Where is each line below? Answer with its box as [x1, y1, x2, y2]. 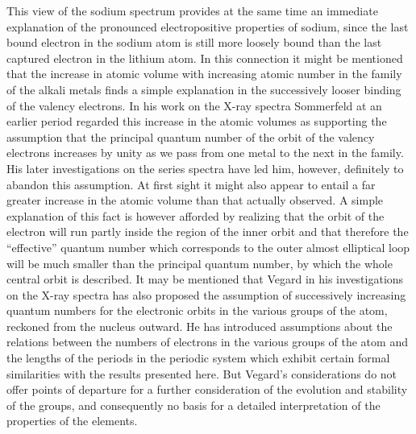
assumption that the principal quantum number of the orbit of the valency [6, 128, 375, 145]
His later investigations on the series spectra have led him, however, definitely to [6, 159, 404, 176]
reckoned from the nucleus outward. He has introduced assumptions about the [6, 317, 393, 334]
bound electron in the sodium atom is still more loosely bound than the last [6, 34, 382, 51]
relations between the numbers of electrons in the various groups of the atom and [6, 333, 408, 350]
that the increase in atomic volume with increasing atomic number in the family [6, 65, 402, 82]
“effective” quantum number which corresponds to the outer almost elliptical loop [6, 238, 410, 255]
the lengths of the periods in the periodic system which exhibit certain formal [6, 349, 390, 366]
